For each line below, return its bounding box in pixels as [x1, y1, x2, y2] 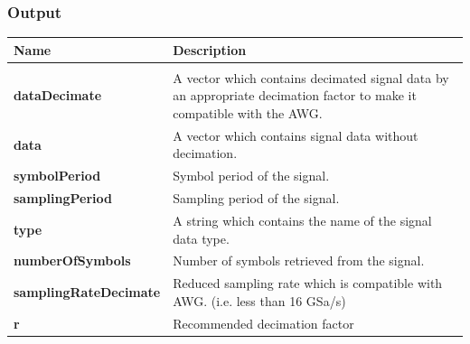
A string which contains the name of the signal [173, 210, 432, 229]
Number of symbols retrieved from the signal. [173, 251, 425, 270]
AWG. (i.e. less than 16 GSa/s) [173, 291, 346, 310]
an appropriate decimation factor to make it [173, 86, 417, 105]
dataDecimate [14, 86, 102, 105]
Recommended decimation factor [173, 313, 354, 332]
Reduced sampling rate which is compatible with [173, 274, 443, 293]
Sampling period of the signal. [173, 189, 340, 208]
